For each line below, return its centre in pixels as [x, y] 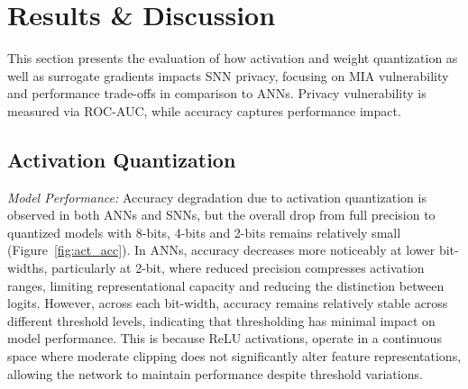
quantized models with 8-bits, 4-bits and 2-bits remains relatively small [204, 232]
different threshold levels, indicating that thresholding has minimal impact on [221, 320]
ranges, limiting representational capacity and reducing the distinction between [226, 285]
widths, [28, 268]
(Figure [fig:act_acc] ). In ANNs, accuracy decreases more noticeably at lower [221, 250]
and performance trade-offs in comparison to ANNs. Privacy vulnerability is [217, 93]
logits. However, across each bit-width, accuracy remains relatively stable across [228, 303]
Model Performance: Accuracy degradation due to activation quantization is [217, 197]
